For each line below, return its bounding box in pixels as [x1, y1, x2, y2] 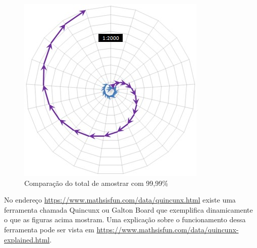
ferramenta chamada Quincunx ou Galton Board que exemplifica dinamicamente [4, 204, 253, 215]
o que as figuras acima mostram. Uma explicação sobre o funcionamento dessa [4, 214, 246, 225]
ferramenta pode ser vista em [4, 224, 94, 234]
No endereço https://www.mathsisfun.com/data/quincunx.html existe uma [4, 194, 236, 205]
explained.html [4, 234, 50, 244]
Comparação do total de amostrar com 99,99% [24, 177, 168, 188]
